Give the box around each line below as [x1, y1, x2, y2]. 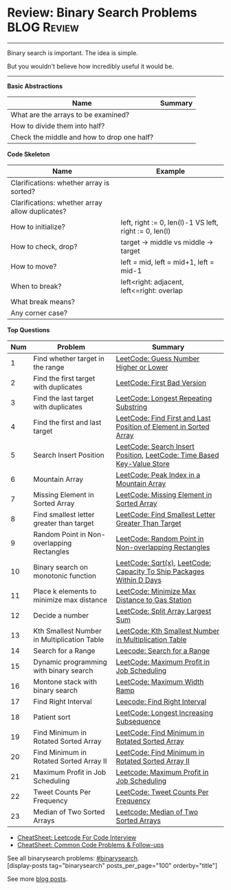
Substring [115, 402, 148, 412]
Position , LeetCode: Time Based [115, 450, 219, 460]
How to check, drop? [10, 241, 78, 251]
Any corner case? [10, 308, 67, 318]
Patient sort [33, 712, 71, 722]
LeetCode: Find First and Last [115, 413, 211, 423]
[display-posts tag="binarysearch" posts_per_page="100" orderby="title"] [7, 861, 218, 869]
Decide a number [33, 610, 89, 620]
